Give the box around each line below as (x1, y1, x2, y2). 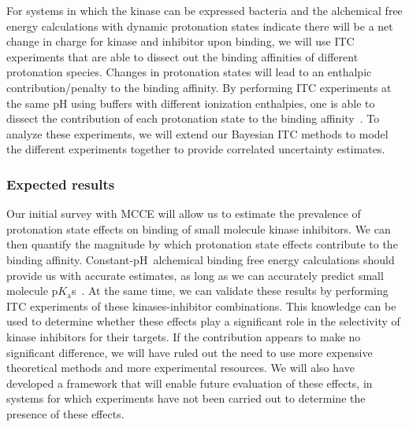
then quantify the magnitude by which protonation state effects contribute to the (6, 236, 398, 252)
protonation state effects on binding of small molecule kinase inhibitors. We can (6, 220, 391, 237)
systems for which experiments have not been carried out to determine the (6, 390, 366, 407)
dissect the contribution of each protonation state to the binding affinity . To (6, 110, 380, 127)
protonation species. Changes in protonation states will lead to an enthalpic (6, 64, 372, 80)
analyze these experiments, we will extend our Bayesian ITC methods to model (6, 125, 389, 142)
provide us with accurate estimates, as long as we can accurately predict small (6, 267, 384, 283)
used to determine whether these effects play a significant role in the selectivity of (6, 313, 400, 329)
